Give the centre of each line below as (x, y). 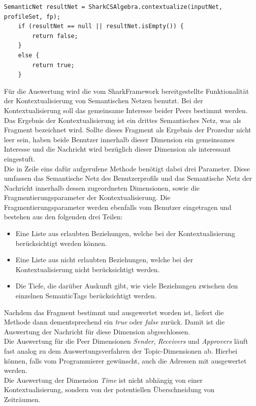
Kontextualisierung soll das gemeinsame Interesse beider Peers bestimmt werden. (126, 110)
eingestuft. (20, 158)
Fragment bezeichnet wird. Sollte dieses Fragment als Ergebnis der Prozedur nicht (128, 130)
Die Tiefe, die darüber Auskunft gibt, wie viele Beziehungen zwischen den (127, 286)
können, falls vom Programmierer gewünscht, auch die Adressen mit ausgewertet (125, 360)
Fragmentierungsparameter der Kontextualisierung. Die (87, 197)
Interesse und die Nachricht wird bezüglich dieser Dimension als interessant (117, 149)
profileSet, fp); (32, 17)
